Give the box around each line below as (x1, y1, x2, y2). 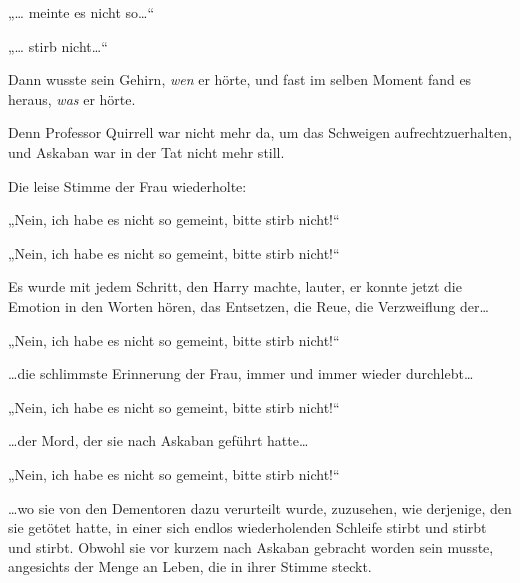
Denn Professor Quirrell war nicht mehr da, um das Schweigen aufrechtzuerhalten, (8, 122, 512, 143)
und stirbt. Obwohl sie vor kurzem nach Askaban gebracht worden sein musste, (8, 536, 494, 557)
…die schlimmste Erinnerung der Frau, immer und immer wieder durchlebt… (8, 363, 474, 384)
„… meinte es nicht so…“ (8, 2, 155, 22)
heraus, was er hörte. (8, 88, 136, 109)
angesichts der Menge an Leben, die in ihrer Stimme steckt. (8, 556, 372, 577)
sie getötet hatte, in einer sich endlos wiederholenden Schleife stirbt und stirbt (8, 517, 487, 538)
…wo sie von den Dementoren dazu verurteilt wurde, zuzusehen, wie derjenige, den (8, 497, 512, 518)
